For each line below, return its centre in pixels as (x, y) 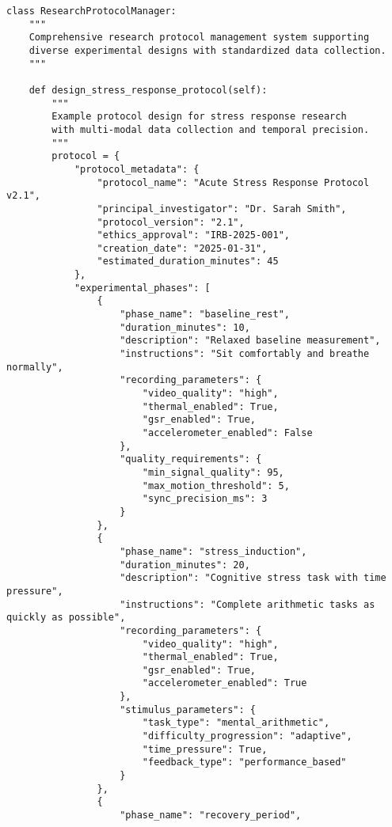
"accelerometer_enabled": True (225, 683)
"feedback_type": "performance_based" (244, 763)
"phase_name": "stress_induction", (213, 551)
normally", (35, 367)
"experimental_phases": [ (142, 288)
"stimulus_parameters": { (188, 709)
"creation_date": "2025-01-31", (182, 248)
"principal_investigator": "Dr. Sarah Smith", (222, 209)
